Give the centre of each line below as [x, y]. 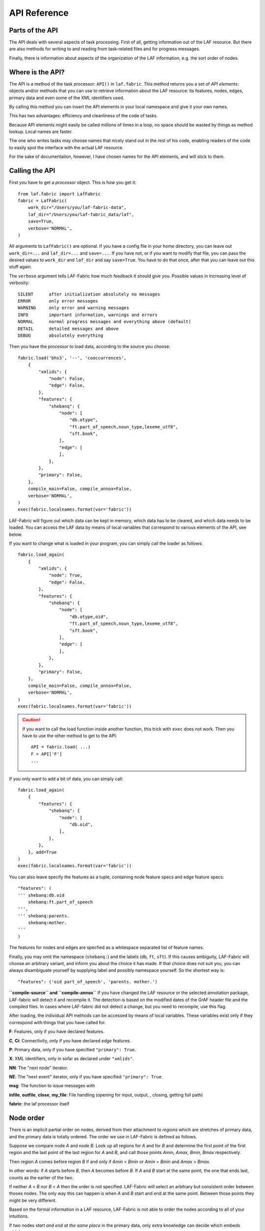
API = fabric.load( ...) [61, 747]
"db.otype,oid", [89, 616]
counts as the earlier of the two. [41, 1177]
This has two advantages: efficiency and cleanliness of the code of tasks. [83, 116]
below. [16, 534]
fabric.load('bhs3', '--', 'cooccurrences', [72, 358]
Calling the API [32, 171]
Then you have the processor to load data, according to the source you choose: [90, 347]
